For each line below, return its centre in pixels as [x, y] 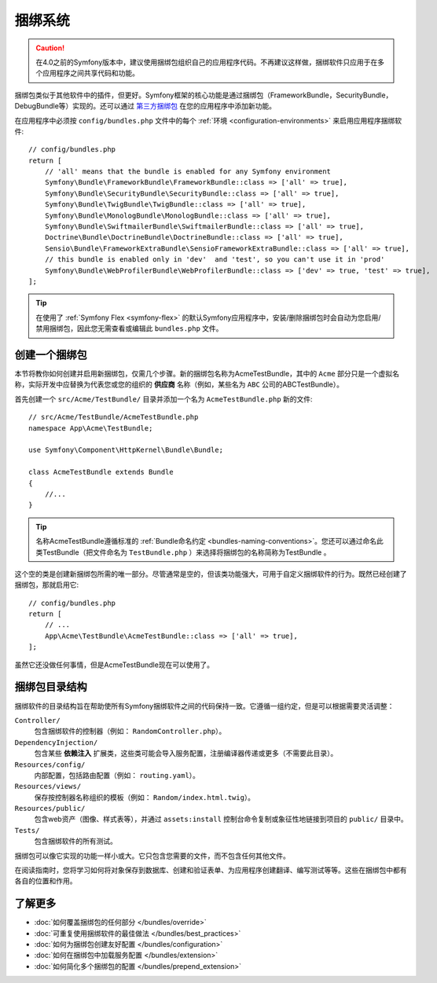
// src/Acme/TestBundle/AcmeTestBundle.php [114, 417]
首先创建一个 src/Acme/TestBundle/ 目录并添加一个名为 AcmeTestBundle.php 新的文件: [164, 399]
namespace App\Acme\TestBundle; [91, 428]
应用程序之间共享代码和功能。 [90, 73]
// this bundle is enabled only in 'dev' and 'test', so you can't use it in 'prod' [215, 260]
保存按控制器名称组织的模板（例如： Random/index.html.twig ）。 [145, 797]
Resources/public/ [50, 809]
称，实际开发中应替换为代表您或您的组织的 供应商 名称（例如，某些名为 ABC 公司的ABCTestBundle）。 [179, 384]
